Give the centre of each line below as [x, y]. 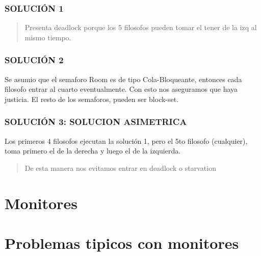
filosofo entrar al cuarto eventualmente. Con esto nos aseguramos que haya [121, 89]
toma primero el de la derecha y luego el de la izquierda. [93, 151]
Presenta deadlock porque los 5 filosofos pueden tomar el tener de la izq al [141, 27]
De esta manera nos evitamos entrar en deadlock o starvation [120, 168]
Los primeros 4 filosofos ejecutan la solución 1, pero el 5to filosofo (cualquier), [126, 140]
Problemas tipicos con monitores [122, 242]
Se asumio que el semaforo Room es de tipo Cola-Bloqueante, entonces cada [123, 79]
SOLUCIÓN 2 [34, 60]
